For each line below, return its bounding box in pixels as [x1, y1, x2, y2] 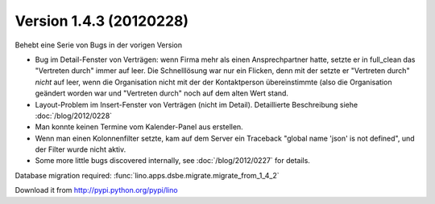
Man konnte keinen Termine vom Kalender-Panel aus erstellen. [35, 122, 243, 132]
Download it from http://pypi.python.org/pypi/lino [14, 186, 178, 195]
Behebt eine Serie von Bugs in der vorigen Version [14, 40, 183, 50]
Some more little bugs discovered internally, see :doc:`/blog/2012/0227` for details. [35, 156, 310, 165]
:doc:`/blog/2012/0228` [35, 111, 113, 120]
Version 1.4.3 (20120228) [14, 12, 189, 30]
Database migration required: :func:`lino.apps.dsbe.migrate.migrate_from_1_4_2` [14, 170, 280, 180]
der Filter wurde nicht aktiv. [35, 145, 126, 154]
